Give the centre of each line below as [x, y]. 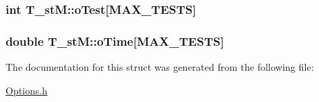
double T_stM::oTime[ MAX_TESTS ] [115, 41]
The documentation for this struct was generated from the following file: [160, 67]
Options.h [26, 90]
